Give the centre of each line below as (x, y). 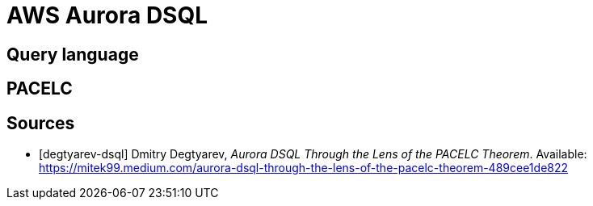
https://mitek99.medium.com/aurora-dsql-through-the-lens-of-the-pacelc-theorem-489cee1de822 (304, 168)
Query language (73, 54)
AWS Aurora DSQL (107, 15)
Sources (41, 123)
